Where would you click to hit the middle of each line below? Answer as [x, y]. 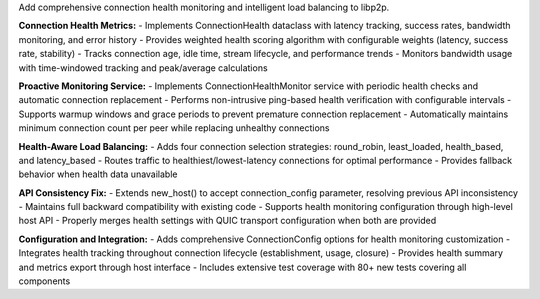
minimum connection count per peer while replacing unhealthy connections [174, 128]
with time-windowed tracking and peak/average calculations [143, 67]
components [44, 281]
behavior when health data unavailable [98, 174]
